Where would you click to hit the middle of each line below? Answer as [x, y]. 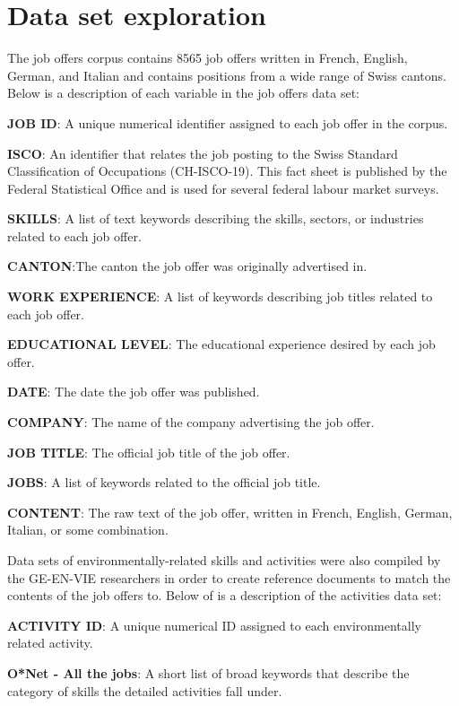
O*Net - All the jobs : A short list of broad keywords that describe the [208, 672]
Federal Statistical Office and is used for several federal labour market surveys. [223, 188]
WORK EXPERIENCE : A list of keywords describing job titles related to [220, 296]
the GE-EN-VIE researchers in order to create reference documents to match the [229, 577]
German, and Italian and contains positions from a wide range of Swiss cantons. [227, 75]
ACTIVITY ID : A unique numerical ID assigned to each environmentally [214, 625]
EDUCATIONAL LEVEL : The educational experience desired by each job [221, 344]
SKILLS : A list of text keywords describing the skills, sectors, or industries [216, 218]
